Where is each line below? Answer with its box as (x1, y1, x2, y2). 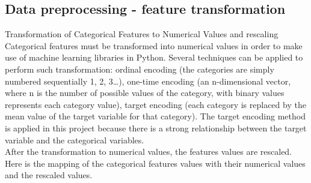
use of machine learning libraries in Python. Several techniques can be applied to (5, 51, 303, 64)
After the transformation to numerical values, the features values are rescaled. (5, 145, 292, 158)
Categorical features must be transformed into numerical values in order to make (5, 39, 303, 52)
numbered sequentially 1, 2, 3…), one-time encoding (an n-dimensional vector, (5, 74, 291, 87)
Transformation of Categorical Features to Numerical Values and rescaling (5, 28, 279, 40)
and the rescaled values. (5, 169, 93, 181)
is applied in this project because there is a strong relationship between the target (5, 121, 307, 134)
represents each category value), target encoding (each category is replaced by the (5, 98, 306, 110)
